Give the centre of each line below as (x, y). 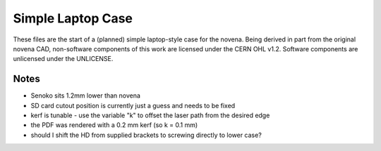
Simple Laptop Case (73, 18)
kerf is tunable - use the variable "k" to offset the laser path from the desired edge (150, 115)
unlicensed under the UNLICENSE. (63, 59)
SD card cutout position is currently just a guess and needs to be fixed (133, 105)
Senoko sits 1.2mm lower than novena (86, 96)
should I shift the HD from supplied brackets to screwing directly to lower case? (146, 135)
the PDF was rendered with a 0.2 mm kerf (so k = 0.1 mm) (114, 125)
